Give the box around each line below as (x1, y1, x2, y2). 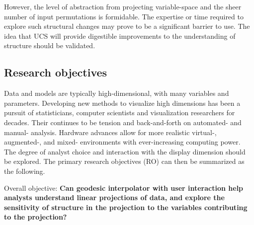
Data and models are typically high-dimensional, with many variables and (4, 88, 229, 98)
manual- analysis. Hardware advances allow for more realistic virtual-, (4, 127, 217, 137)
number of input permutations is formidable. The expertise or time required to (4, 11, 244, 21)
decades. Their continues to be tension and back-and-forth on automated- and (4, 117, 242, 127)
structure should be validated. (4, 40, 95, 51)
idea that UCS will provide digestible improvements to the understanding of (4, 30, 236, 41)
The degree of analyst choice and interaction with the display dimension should (4, 146, 246, 156)
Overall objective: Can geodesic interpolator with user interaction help (4, 182, 244, 193)
